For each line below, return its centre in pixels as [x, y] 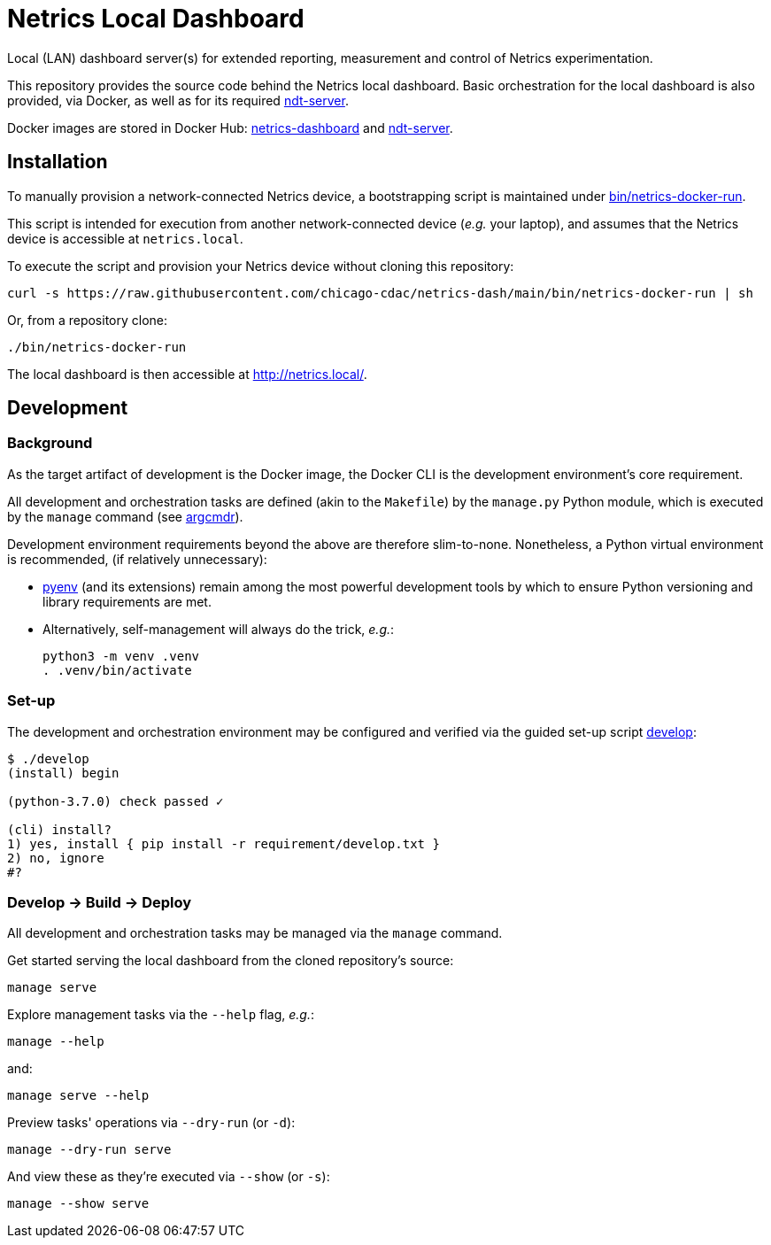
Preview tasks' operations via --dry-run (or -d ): [151, 1123]
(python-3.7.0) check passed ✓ [116, 801]
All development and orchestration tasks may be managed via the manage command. [255, 933]
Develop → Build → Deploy [100, 902]
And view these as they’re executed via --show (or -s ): [169, 1177]
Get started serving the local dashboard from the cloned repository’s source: [231, 961]
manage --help [56, 1042]
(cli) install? [60, 829]
